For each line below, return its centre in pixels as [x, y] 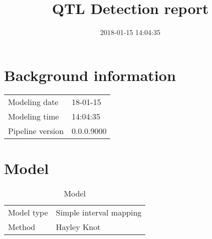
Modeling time [34, 116]
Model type [28, 212]
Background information [90, 75]
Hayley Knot [78, 226]
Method [22, 226]
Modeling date [33, 101]
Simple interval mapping [99, 212]
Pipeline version [36, 130]
